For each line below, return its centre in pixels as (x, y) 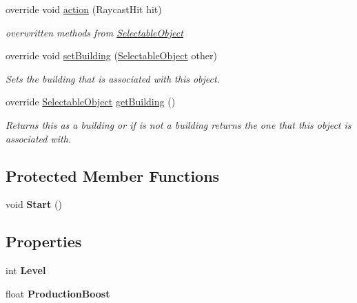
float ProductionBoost (58, 293)
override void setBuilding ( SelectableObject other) (111, 55)
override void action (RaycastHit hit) (84, 9)
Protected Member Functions (113, 175)
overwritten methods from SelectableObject (94, 32)
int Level (26, 270)
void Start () (34, 204)
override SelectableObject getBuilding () (91, 102)
